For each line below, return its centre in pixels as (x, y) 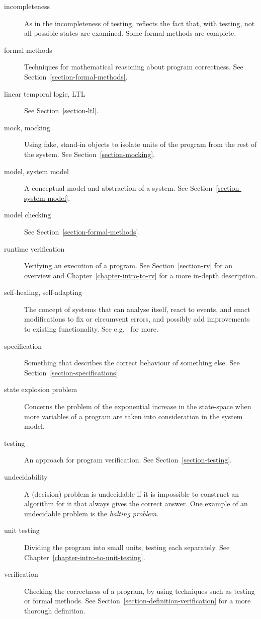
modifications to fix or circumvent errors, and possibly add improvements (137, 319)
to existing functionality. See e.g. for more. (91, 329)
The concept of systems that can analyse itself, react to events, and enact (137, 309)
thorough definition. (55, 610)
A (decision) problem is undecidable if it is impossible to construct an (132, 493)
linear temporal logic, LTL (45, 93)
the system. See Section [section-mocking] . (90, 154)
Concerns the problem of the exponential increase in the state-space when (138, 406)
